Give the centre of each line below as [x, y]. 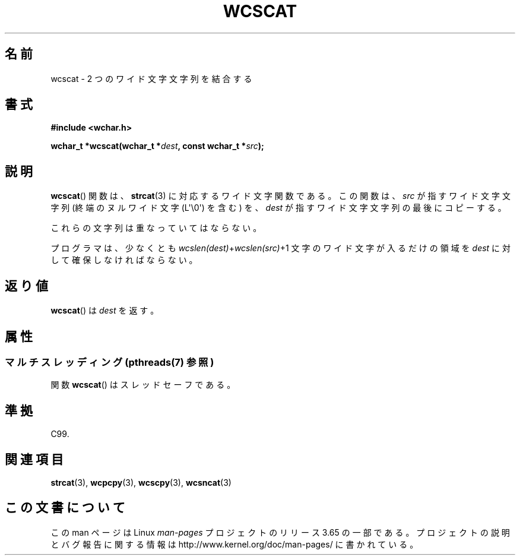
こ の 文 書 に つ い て [65, 508]
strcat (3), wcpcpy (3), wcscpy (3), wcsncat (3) [141, 483]
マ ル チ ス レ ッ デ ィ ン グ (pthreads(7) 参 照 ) [110, 362]
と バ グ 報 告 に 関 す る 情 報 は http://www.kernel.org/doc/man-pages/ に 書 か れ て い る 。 [234, 544]
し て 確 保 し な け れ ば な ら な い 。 [124, 260]
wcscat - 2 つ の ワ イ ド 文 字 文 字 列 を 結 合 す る [151, 78]
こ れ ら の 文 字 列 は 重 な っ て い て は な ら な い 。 [156, 228]
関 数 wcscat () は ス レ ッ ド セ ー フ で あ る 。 [143, 385]
